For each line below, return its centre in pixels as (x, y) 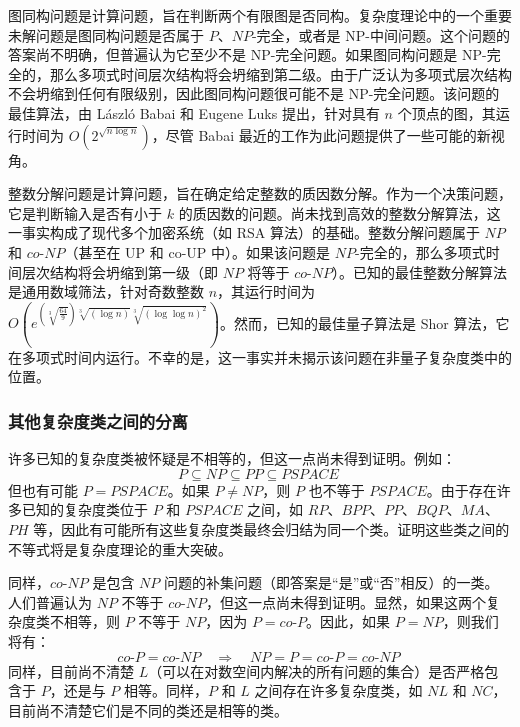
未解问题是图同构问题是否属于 (106, 34)
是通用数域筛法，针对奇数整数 (106, 291)
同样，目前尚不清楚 (71, 670)
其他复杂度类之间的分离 (98, 420)
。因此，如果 (348, 621)
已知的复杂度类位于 (84, 509)
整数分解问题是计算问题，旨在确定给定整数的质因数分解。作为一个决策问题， (260, 193)
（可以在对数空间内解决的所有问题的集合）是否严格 (316, 670)
